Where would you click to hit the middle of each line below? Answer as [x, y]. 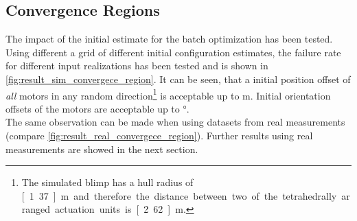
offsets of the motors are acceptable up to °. [97, 108]
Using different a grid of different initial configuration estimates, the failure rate [173, 52]
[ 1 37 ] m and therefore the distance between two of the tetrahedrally [179, 195]
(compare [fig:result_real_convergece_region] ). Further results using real [159, 136]
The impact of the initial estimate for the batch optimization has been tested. [169, 39]
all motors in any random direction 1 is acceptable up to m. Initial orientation [168, 94]
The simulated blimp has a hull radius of [107, 182]
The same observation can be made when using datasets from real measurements [175, 122]
